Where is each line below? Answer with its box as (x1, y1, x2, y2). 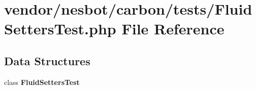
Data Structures (4, 53, 90, 68)
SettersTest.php (4, 18, 116, 39)
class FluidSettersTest (4, 76, 80, 87)
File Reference (121, 18, 225, 39)
